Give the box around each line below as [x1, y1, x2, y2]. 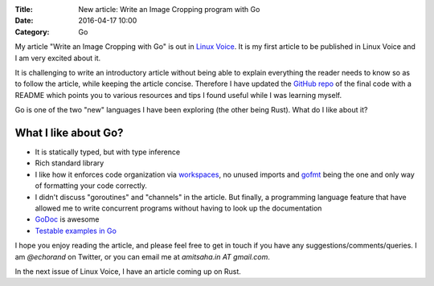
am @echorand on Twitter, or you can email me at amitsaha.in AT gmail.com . [14, 251, 271, 261]
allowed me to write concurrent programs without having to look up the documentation [35, 203, 322, 213]
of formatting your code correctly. [35, 181, 148, 190]
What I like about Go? [14, 125, 124, 140]
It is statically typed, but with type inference [35, 147, 181, 157]
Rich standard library [35, 158, 104, 168]
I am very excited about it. [14, 53, 101, 63]
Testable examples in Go [35, 226, 117, 235]
